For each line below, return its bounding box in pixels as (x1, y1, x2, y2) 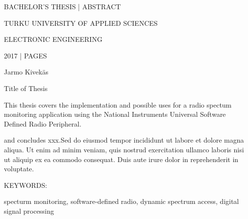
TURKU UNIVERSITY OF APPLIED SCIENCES (4, 18, 158, 28)
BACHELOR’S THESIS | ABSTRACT (4, 1, 121, 11)
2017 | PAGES (4, 50, 47, 60)
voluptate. (4, 164, 34, 174)
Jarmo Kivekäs (4, 67, 48, 77)
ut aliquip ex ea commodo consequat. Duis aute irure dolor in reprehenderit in (4, 154, 239, 164)
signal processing (4, 205, 54, 216)
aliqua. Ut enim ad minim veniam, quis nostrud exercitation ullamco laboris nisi (4, 144, 244, 154)
